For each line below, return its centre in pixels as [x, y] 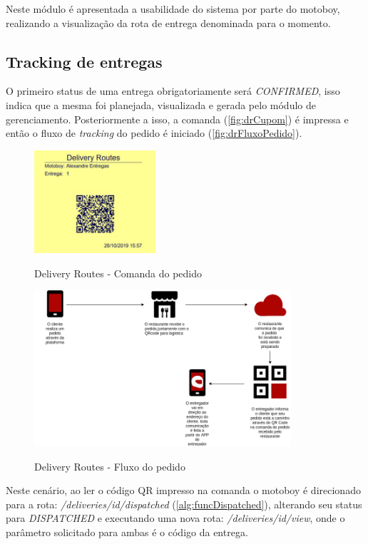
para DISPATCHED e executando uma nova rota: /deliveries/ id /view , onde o [175, 518]
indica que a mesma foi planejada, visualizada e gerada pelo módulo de [161, 104]
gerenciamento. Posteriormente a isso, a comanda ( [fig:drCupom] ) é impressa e [177, 119]
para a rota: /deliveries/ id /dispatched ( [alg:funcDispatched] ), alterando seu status [184, 504]
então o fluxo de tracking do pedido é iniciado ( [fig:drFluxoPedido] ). [154, 133]
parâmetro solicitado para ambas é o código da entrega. [127, 532]
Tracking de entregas [84, 61]
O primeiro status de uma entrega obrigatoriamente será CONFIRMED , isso [173, 91]
